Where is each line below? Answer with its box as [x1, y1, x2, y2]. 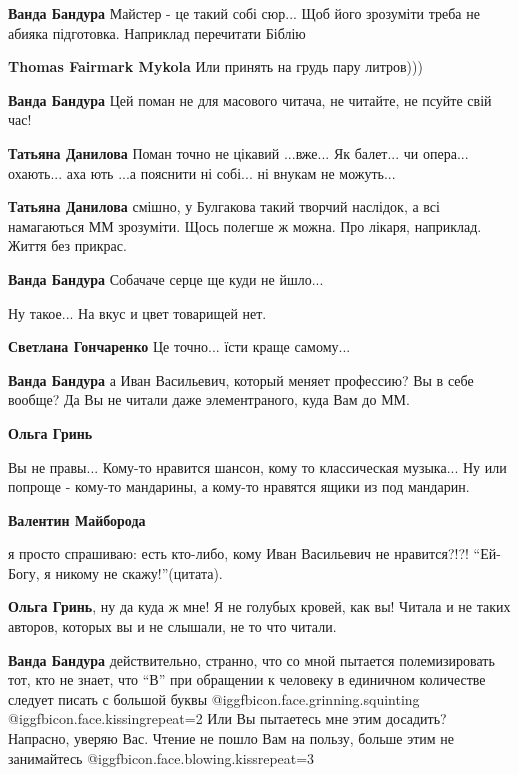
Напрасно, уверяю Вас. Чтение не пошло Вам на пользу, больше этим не [8, 728, 455, 749]
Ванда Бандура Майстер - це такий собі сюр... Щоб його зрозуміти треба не [8, 3, 480, 23]
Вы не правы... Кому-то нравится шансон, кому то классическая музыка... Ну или [8, 456, 507, 477]
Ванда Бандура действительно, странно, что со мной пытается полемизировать [8, 649, 495, 670]
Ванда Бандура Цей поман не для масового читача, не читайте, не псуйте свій [8, 89, 492, 110]
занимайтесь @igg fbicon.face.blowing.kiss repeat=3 [8, 747, 315, 768]
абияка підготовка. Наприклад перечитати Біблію [8, 22, 306, 43]
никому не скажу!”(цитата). [55, 562, 223, 583]
